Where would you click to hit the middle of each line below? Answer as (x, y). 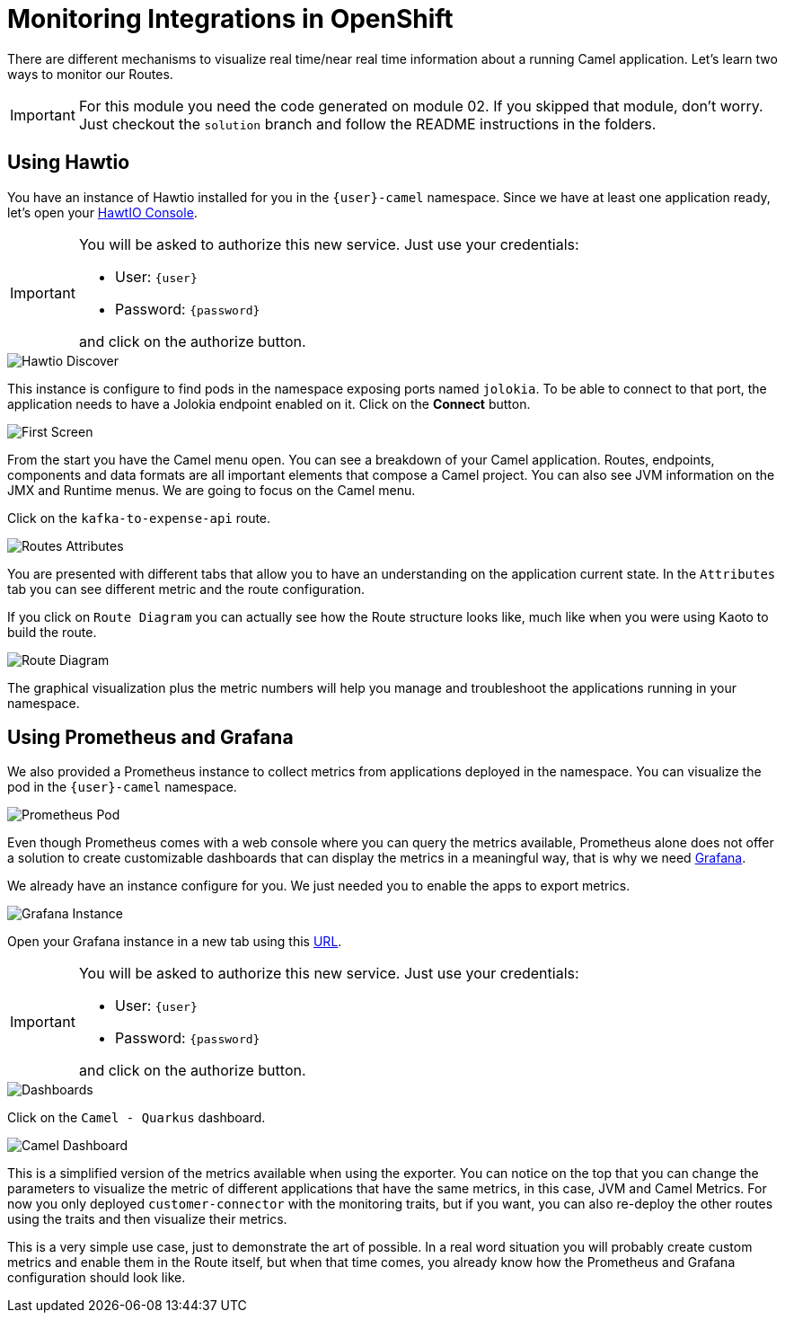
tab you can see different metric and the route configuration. (186, 589)
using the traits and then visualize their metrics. (147, 1219)
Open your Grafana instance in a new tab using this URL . (175, 942)
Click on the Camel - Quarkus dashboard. (137, 1118)
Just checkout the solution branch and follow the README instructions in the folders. (367, 124)
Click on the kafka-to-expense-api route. (139, 518)
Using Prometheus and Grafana (150, 738)
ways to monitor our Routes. (90, 74)
